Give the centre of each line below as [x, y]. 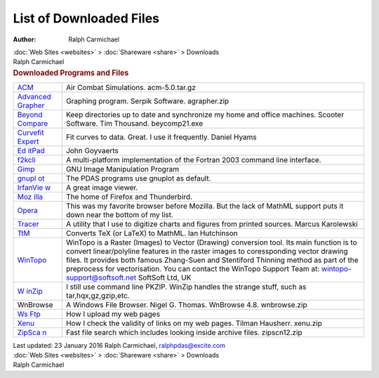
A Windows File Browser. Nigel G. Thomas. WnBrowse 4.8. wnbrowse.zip [187, 304]
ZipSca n [32, 332]
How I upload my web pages [113, 314]
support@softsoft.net [101, 278]
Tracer [28, 223]
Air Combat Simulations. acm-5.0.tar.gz [131, 87]
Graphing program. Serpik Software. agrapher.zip [147, 100]
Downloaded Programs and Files [71, 72]
